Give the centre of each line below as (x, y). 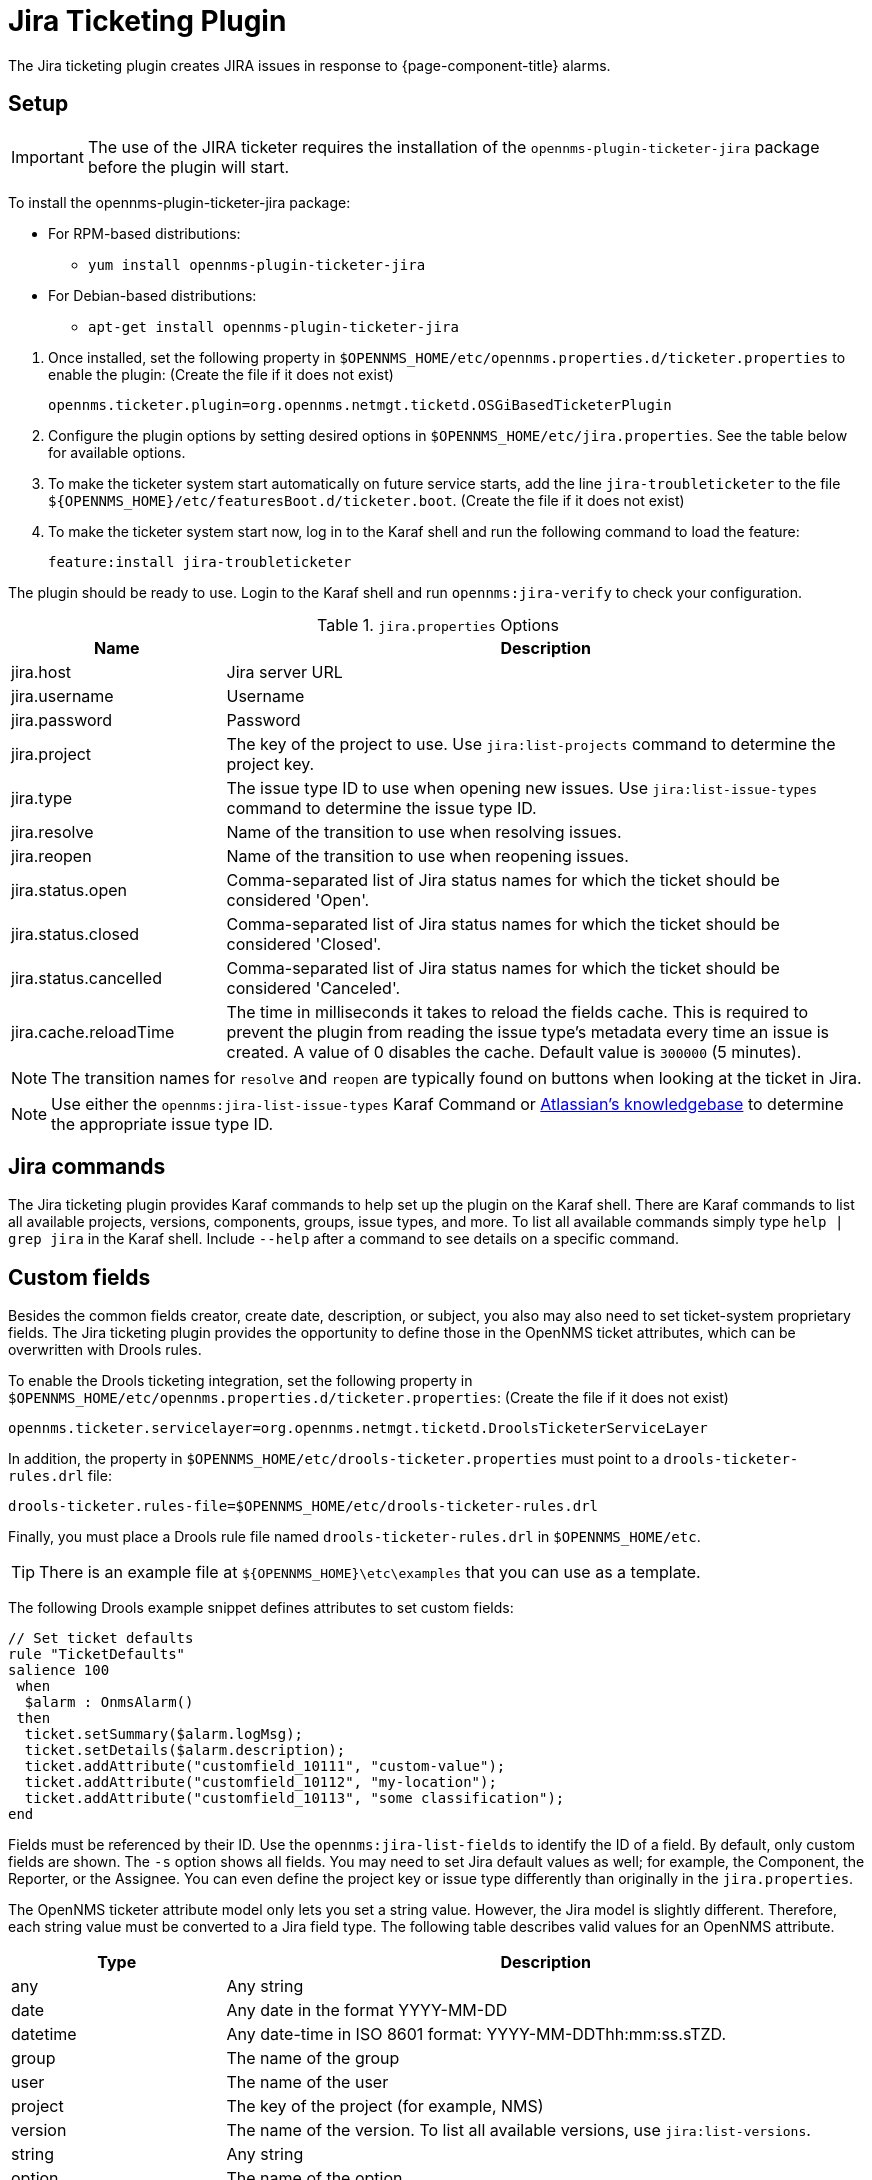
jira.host (41, 671)
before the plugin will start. (188, 166)
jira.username (62, 695)
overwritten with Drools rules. (105, 1350)
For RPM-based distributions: (144, 233)
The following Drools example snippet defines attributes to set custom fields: (261, 1608)
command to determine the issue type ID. (381, 807)
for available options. (117, 452)
